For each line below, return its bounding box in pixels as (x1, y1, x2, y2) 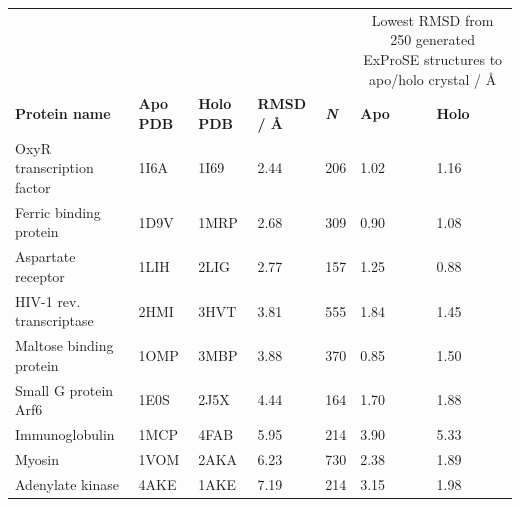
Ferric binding (15, 201, 101, 222)
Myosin (15, 448, 60, 469)
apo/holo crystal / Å (368, 68, 497, 89)
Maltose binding (15, 335, 114, 356)
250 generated (390, 29, 476, 50)
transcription (15, 157, 94, 178)
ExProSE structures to (363, 48, 503, 69)
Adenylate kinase (15, 473, 119, 494)
